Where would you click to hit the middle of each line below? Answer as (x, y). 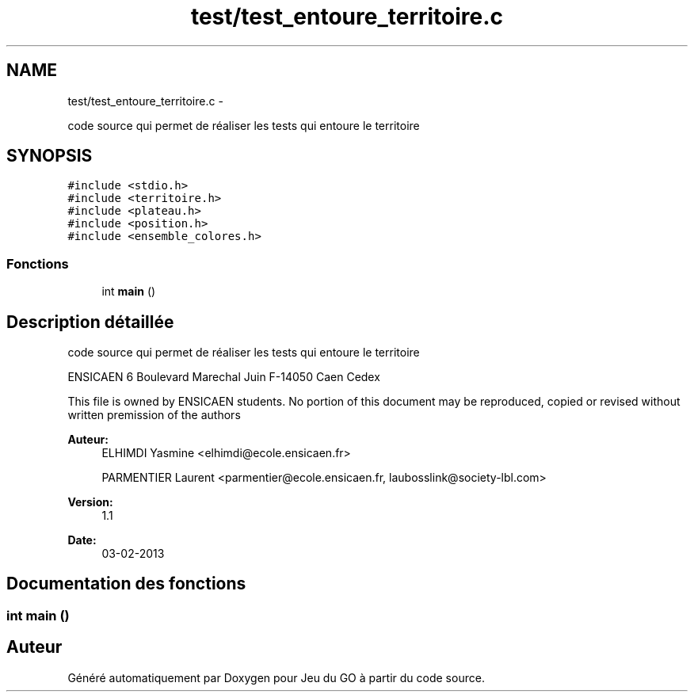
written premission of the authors (154, 415)
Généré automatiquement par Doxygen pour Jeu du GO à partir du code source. (276, 677)
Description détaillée (90, 322)
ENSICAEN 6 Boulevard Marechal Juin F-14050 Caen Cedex (224, 377)
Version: (90, 502)
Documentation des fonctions (126, 584)
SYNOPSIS (50, 156)
